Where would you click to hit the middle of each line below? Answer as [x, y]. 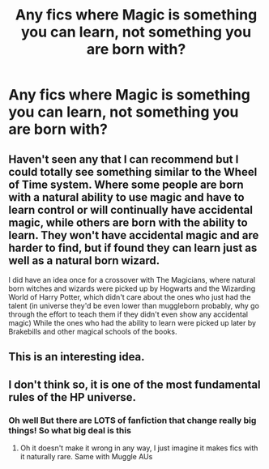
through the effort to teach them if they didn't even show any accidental [128, 314]
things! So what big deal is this [70, 430]
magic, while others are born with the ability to [128, 222]
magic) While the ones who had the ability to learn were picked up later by [132, 323]
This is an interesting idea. [77, 357]
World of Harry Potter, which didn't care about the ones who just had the [130, 297]
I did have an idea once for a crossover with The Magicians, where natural [132, 280]
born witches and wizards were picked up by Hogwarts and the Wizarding [132, 288]
